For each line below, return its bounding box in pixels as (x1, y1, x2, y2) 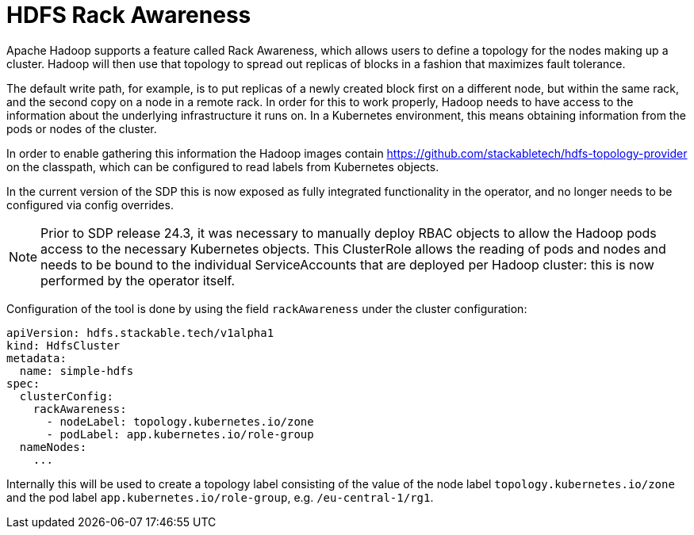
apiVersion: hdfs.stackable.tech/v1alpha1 (6, 326, 274, 339)
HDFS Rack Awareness (6, 2, 251, 29)
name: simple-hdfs (19, 364, 134, 377)
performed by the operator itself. (40, 272, 236, 289)
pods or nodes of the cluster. (6, 121, 157, 136)
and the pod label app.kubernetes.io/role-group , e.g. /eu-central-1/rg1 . (6, 490, 434, 504)
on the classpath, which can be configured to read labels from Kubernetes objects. (6, 159, 439, 174)
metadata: (6, 351, 67, 365)
